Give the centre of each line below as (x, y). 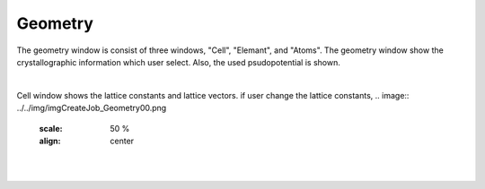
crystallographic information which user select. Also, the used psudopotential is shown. (178, 62)
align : (50, 141)
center (122, 141)
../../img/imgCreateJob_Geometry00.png (92, 108)
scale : (51, 128)
